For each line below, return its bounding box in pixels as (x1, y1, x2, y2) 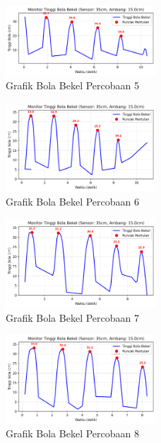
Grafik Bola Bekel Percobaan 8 (6, 426, 139, 441)
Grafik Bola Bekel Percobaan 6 (6, 194, 139, 208)
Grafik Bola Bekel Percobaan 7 (6, 310, 139, 325)
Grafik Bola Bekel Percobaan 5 (6, 78, 139, 93)
